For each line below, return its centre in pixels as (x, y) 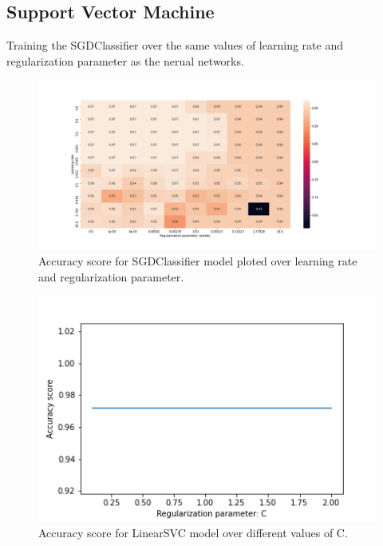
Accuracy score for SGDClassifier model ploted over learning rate (198, 260)
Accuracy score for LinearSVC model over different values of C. (193, 533)
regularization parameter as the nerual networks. (125, 60)
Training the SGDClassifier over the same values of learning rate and (175, 45)
